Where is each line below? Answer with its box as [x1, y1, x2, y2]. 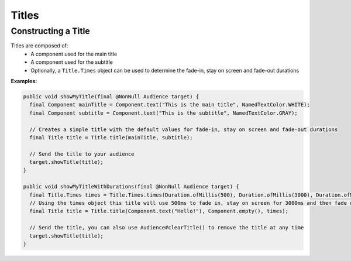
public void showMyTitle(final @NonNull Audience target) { [23, 93, 199, 99]
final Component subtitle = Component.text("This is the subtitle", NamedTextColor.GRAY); [29, 109, 298, 116]
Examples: [11, 77, 37, 84]
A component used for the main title [30, 50, 117, 57]
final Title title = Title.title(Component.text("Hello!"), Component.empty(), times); [29, 208, 289, 215]
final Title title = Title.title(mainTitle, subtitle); [29, 134, 193, 140]
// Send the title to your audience [29, 150, 135, 157]
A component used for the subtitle [30, 59, 113, 66]
